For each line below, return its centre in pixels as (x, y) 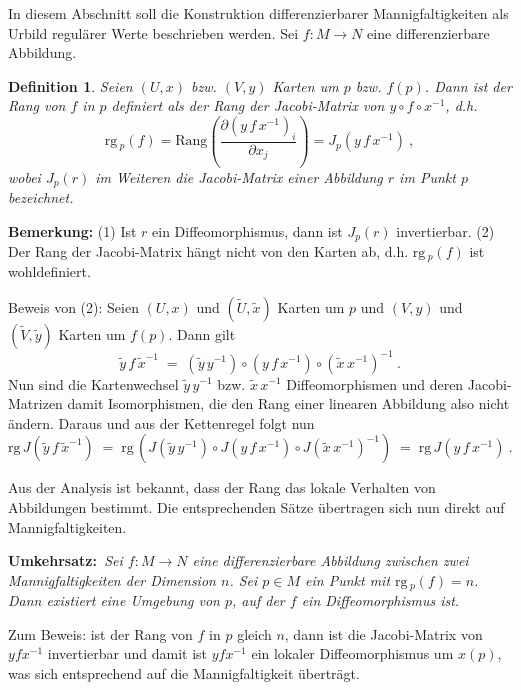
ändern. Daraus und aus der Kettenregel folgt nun (161, 422)
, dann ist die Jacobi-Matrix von (383, 633)
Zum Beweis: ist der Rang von (100, 633)
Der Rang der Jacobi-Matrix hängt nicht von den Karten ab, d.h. (208, 251)
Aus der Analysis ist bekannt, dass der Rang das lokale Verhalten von (222, 487)
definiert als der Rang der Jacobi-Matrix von (248, 105)
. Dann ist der (468, 85)
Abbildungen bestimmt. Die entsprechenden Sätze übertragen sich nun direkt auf (256, 506)
